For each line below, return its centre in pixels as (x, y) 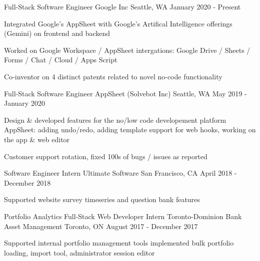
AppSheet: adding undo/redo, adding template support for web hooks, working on (130, 130)
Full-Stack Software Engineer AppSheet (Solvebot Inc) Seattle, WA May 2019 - (125, 93)
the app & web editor (37, 139)
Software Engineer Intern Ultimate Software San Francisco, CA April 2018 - (120, 173)
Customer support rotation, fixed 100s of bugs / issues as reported (106, 156)
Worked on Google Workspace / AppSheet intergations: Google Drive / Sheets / (127, 50)
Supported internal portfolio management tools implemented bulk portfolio (119, 243)
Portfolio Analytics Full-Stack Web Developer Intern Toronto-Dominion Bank (123, 216)
